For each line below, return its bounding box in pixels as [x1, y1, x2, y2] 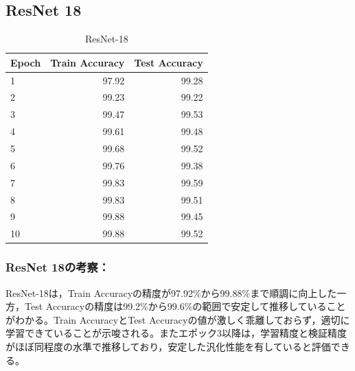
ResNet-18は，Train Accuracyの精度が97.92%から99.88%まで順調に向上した [5, 285, 337, 300]
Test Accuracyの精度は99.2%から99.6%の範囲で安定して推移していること [24, 299, 346, 313]
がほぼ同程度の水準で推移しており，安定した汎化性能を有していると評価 [5, 339, 331, 353]
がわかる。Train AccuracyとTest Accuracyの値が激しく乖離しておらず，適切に [5, 312, 350, 326]
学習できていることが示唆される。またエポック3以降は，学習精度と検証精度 [5, 326, 347, 340]
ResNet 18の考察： [5, 259, 110, 276]
